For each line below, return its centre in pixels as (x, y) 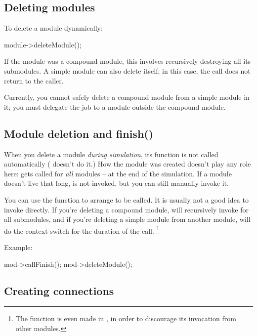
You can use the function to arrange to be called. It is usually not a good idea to (126, 199)
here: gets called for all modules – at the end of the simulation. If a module (118, 173)
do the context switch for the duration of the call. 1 (82, 230)
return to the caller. (34, 80)
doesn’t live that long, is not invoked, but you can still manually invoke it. (116, 183)
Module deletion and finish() (79, 133)
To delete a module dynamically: (53, 28)
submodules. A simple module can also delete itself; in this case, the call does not (127, 70)
